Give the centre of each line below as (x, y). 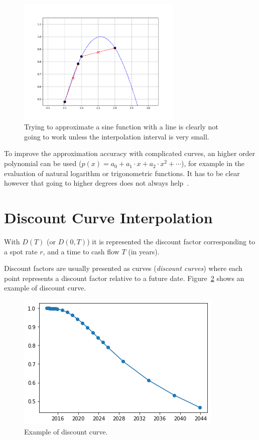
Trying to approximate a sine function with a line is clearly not (121, 127)
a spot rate (21, 251)
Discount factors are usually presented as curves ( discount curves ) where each (123, 268)
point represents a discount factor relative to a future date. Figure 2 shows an (124, 278)
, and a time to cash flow (81, 251)
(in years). (144, 251)
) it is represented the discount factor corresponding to (171, 241)
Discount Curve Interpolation (108, 217)
